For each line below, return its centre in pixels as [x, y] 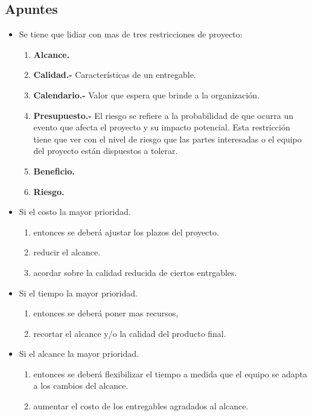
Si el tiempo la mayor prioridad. [78, 293]
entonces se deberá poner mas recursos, [106, 313]
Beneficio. [54, 171]
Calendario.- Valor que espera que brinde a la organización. [147, 94]
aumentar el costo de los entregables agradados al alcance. [141, 406]
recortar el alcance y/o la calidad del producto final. [130, 333]
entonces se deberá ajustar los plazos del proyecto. [126, 232]
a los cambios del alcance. [81, 386]
